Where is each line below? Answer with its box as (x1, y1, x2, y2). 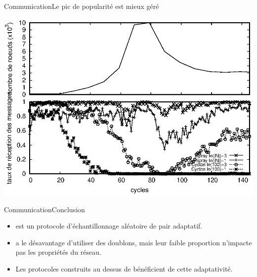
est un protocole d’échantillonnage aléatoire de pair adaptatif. (15, 221, 203, 231)
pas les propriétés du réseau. (15, 247, 101, 257)
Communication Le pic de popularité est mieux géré (4, 1, 159, 11)
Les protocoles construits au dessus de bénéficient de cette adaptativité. (15, 263, 233, 274)
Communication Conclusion (4, 204, 85, 214)
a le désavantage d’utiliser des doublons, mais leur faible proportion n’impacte (15, 237, 252, 247)
